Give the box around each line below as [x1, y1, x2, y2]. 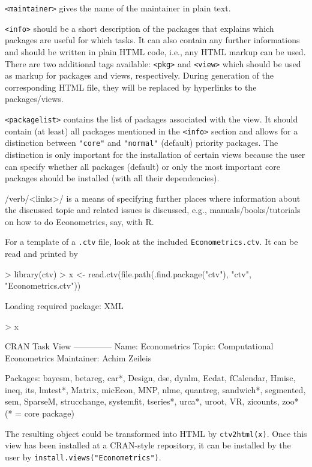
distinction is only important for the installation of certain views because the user [5, 148, 305, 160]
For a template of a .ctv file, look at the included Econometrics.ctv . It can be [5, 235, 298, 248]
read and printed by [5, 247, 78, 260]
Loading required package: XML [5, 299, 124, 312]
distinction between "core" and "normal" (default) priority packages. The [5, 136, 278, 149]
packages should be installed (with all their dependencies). [5, 172, 220, 184]
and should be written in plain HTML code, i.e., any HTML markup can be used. [5, 45, 306, 58]
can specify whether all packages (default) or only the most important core [5, 160, 280, 172]
